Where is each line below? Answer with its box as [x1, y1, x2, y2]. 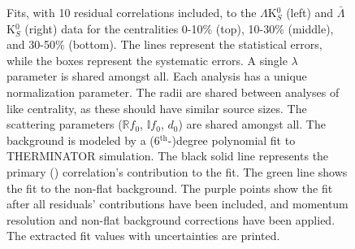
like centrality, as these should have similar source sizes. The [6, 99, 307, 116]
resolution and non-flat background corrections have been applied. [6, 211, 336, 228]
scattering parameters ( [6, 116, 123, 133]
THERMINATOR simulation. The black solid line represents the [6, 147, 329, 164]
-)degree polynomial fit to [167, 131, 296, 148]
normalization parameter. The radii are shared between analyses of [6, 83, 340, 100]
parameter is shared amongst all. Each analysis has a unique [6, 68, 307, 85]
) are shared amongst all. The [178, 116, 326, 133]
